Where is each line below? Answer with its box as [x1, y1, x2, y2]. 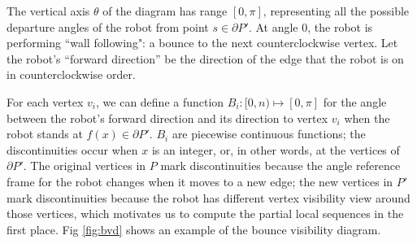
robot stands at [7, 125, 83, 142]
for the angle [323, 93, 387, 110]
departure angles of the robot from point [7, 18, 209, 35]
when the [344, 109, 390, 126]
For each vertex [7, 93, 84, 110]
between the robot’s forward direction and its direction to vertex [7, 109, 328, 126]
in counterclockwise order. [7, 66, 136, 83]
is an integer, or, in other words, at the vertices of [151, 141, 400, 158]
